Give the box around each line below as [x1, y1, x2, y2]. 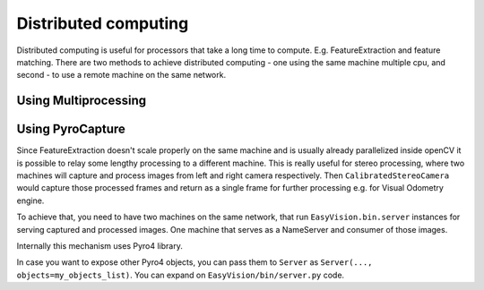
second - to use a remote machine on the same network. [16, 70, 227, 81]
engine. [16, 195, 45, 206]
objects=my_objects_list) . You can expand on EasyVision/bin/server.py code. [16, 269, 345, 280]
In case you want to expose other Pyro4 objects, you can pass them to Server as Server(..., [16, 257, 373, 268]
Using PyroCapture [16, 122, 125, 137]
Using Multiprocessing [16, 93, 147, 108]
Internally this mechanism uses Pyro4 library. [16, 240, 183, 251]
